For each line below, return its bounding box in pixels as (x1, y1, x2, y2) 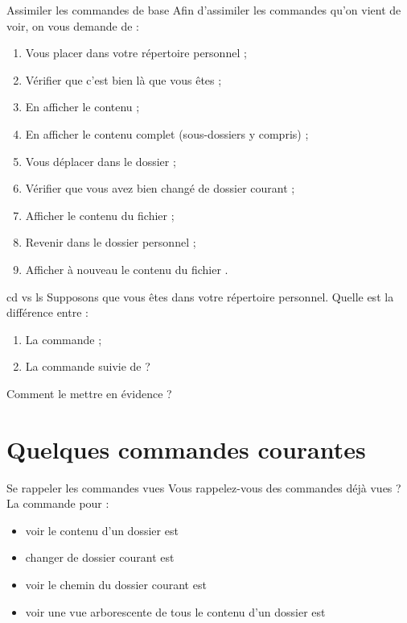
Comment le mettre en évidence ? (6, 384, 172, 401)
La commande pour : (6, 495, 109, 512)
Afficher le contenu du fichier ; (25, 206, 175, 223)
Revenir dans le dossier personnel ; (25, 234, 196, 251)
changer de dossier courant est (25, 549, 175, 566)
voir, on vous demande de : (6, 17, 140, 34)
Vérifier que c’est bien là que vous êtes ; (25, 71, 222, 88)
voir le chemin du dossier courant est (25, 576, 207, 592)
